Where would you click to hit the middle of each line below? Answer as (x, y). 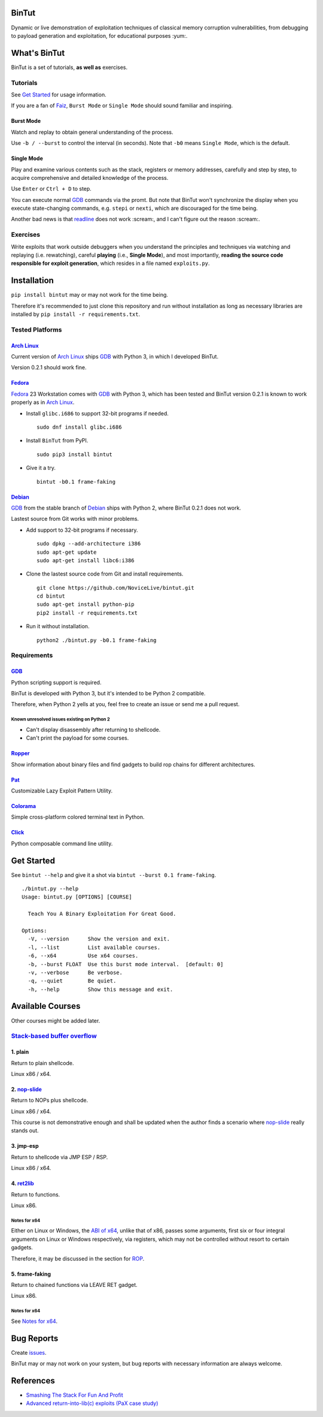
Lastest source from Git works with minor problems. (75, 519)
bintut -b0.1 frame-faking (76, 482)
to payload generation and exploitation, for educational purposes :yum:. (99, 35)
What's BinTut (38, 53)
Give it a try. (41, 468)
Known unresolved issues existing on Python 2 (60, 719)
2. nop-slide (26, 1089)
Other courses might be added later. (56, 1020)
